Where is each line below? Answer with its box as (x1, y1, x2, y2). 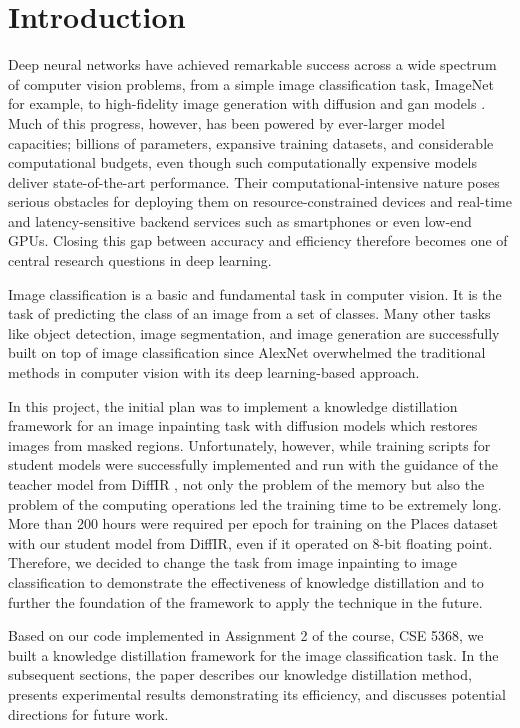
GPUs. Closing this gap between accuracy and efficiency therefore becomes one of (8, 230, 508, 251)
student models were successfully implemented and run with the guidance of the (8, 454, 499, 475)
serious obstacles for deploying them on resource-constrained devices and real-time (8, 191, 512, 212)
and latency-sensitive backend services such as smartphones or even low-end (8, 210, 472, 231)
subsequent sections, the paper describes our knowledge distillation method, (8, 664, 472, 685)
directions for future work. (8, 703, 169, 724)
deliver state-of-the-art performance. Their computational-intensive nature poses (8, 171, 500, 192)
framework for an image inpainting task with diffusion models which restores (8, 415, 478, 436)
